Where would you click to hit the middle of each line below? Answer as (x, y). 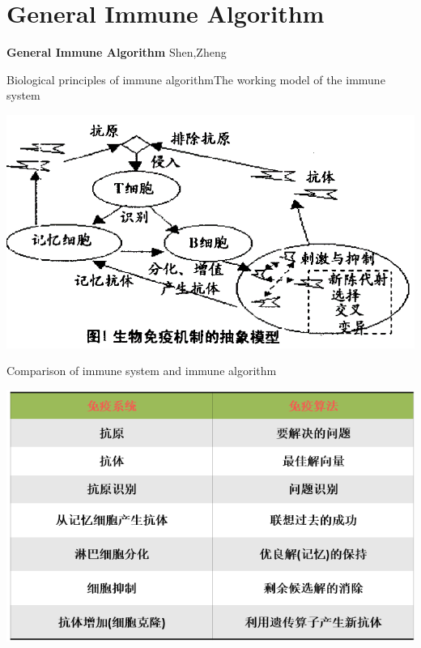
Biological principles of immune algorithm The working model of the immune (196, 79)
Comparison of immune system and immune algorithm (142, 371)
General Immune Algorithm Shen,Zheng (117, 52)
